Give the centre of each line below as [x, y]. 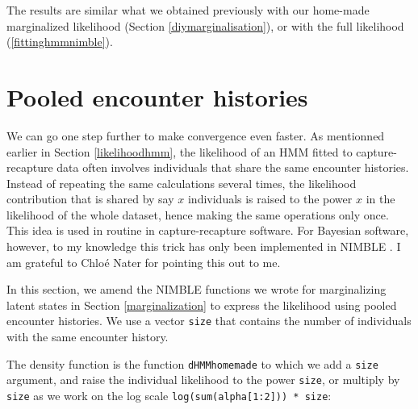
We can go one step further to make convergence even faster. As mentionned [196, 135]
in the [380, 199]
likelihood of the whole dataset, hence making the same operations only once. [198, 214]
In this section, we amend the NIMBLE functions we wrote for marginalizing [196, 289]
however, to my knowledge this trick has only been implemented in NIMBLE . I [204, 246]
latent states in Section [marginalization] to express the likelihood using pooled [202, 305]
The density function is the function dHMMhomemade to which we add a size [192, 363]
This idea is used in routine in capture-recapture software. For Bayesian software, [208, 230]
